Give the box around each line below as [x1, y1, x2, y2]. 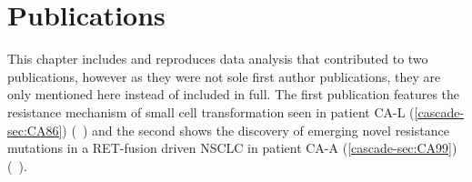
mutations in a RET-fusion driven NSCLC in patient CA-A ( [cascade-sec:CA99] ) [7, 138, 457, 157]
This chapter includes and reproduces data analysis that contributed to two [7, 49, 428, 68]
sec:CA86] [7, 120, 63, 139]
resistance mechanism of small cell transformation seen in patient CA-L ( [7, 102, 415, 121]
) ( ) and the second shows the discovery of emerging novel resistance [62, 120, 449, 139]
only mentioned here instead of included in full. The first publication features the [7, 85, 460, 104]
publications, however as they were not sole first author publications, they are [7, 66, 441, 86]
